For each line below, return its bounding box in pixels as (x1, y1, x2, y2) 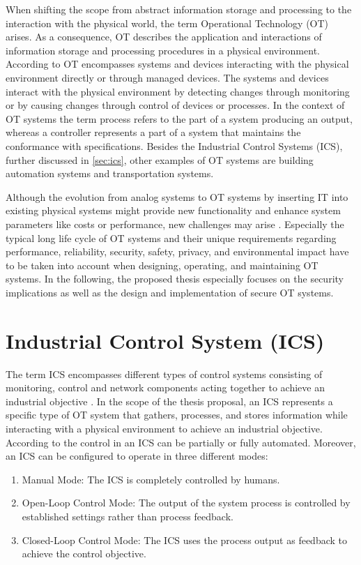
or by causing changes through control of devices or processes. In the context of (6, 98, 345, 112)
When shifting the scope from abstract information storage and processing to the (6, 2, 352, 16)
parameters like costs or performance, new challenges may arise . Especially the (6, 216, 344, 231)
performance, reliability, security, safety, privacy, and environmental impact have (6, 244, 349, 259)
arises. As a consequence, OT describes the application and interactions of (6, 29, 322, 44)
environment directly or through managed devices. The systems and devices (6, 70, 329, 84)
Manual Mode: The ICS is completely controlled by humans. (22, 472, 280, 486)
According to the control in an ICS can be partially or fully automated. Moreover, (6, 435, 356, 449)
